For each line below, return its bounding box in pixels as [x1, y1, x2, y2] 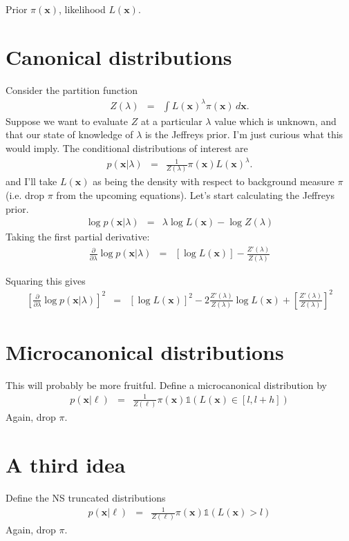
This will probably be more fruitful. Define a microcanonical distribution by [6, 377, 327, 392]
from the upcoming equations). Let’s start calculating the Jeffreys [56, 188, 334, 202]
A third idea [6, 450, 126, 479]
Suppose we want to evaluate [6, 113, 129, 128]
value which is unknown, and [214, 113, 337, 128]
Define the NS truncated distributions [6, 491, 166, 505]
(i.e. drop [6, 188, 45, 202]
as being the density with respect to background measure [93, 174, 334, 189]
